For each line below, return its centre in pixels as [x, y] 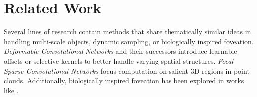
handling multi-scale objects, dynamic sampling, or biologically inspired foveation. [129, 41]
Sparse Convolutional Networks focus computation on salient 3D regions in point [127, 70]
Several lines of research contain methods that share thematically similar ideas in [128, 32]
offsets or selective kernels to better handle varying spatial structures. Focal [119, 60]
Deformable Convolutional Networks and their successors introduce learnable [121, 51]
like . [11, 90]
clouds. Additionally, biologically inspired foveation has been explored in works [124, 80]
